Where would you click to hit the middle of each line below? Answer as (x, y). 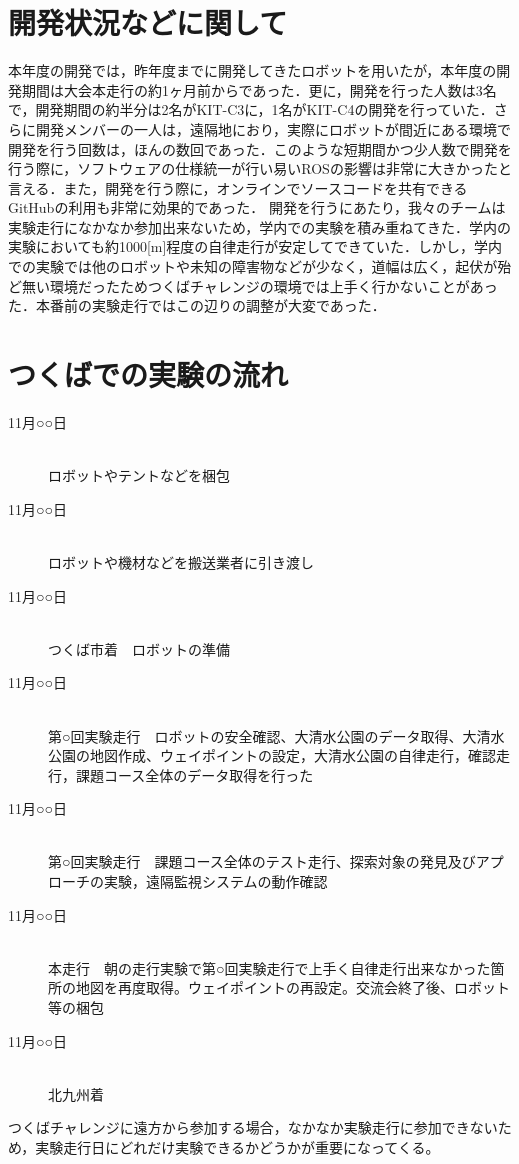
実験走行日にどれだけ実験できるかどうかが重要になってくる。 (237, 1147)
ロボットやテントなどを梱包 (139, 475)
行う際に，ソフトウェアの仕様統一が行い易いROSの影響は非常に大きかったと (260, 168)
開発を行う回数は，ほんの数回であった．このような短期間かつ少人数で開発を (260, 148)
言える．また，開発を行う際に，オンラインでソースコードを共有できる (238, 187)
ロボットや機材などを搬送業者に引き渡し (181, 561)
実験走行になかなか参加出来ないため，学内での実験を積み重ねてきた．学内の (259, 226)
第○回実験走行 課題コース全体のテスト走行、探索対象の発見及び (262, 861)
